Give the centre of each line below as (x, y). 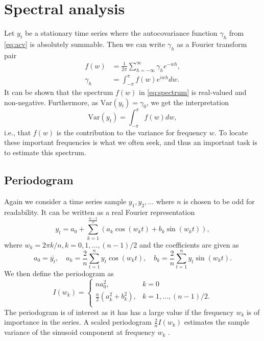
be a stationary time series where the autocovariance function (121, 33)
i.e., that (18, 132)
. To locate (231, 132)
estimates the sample (217, 322)
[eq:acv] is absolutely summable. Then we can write (85, 44)
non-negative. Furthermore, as (51, 102)
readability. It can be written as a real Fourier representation (100, 212)
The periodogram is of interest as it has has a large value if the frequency (119, 312)
